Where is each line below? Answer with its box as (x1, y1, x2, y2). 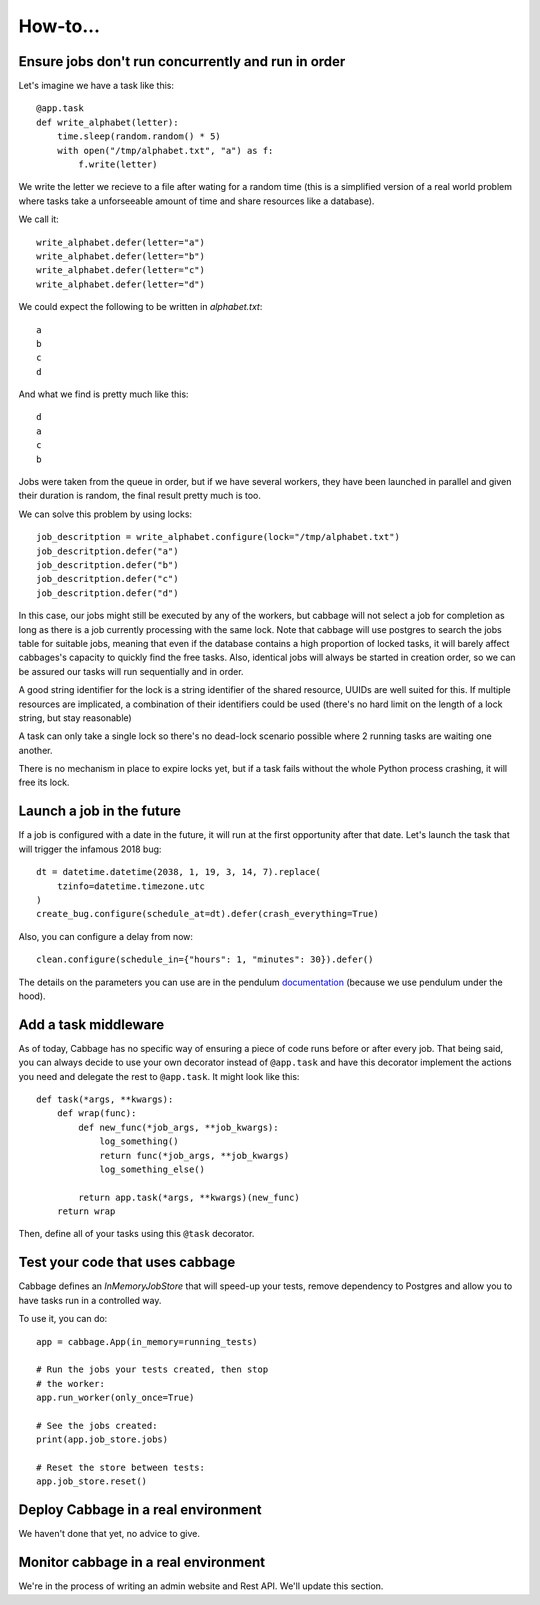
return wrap (56, 1206, 116, 1217)
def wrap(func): (56, 1108, 137, 1119)
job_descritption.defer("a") (36, 545, 179, 557)
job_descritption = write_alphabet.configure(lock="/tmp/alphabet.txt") (36, 531, 400, 543)
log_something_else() (99, 1163, 205, 1175)
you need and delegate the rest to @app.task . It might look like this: (18, 1070, 300, 1082)
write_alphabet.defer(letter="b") (36, 250, 205, 262)
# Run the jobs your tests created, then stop (36, 1364, 269, 1375)
